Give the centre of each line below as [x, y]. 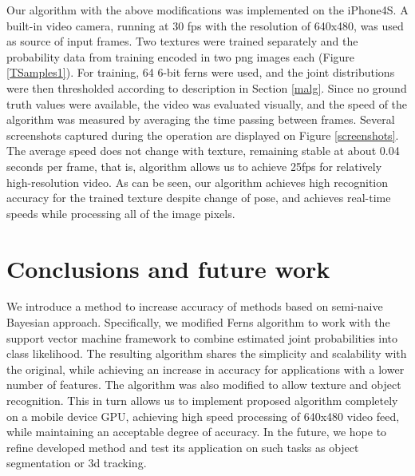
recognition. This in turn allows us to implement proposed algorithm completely [202, 400]
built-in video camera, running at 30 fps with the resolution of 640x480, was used [205, 25]
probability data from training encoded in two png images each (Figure [181, 56]
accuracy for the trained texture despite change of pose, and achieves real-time [199, 198]
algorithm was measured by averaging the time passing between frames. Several [201, 119]
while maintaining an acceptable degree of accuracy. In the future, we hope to [197, 432]
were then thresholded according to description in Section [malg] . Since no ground [207, 87]
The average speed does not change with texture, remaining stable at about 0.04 [203, 151]
